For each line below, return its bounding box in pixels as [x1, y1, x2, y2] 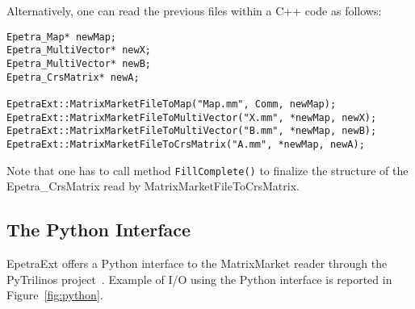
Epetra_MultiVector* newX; [6, 44, 151, 56]
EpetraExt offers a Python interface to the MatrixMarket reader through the [6, 254, 388, 271]
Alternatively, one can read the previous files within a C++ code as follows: [6, 2, 382, 19]
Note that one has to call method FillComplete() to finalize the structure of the [6, 161, 409, 178]
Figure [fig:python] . [6, 286, 103, 303]
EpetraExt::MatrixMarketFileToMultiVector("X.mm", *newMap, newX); [6, 111, 377, 123]
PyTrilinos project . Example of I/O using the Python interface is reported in [6, 270, 392, 287]
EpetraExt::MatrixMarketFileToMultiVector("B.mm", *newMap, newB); [6, 125, 377, 137]
